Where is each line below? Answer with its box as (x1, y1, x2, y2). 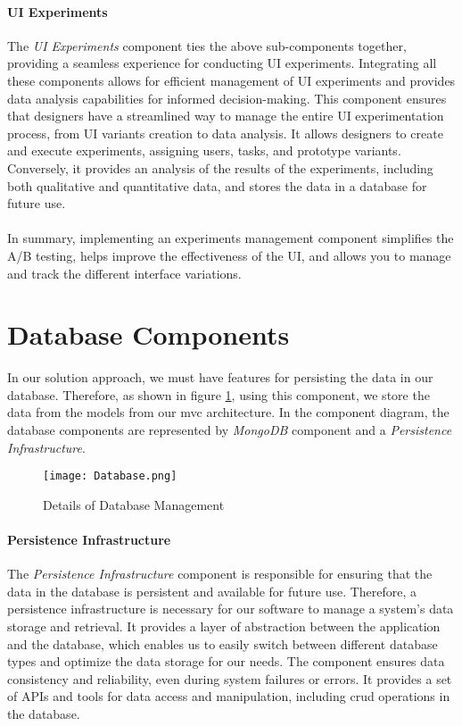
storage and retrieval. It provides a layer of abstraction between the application (7, 617, 441, 636)
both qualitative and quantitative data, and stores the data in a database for (7, 176, 427, 195)
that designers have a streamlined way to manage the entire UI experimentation (7, 106, 444, 125)
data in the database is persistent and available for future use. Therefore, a (7, 581, 417, 600)
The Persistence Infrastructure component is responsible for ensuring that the (7, 564, 433, 583)
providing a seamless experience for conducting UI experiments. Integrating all (7, 54, 437, 72)
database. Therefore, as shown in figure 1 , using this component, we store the (7, 385, 430, 404)
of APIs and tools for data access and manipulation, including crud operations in (7, 687, 450, 705)
